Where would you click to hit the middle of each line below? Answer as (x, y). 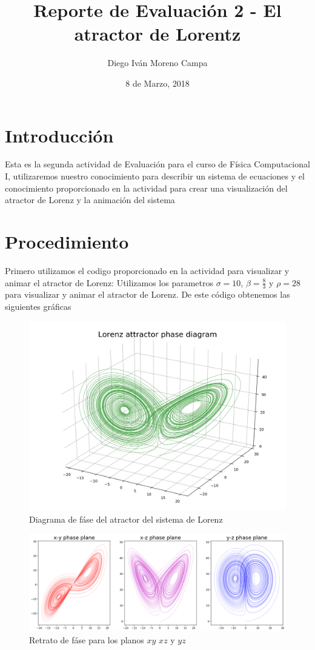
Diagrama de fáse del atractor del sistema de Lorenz (126, 519)
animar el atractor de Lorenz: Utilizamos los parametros (109, 282)
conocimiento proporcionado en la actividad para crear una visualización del (146, 188)
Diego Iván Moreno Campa (157, 63)
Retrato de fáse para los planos (87, 639)
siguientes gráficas (38, 306)
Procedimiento (67, 241)
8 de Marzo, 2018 (157, 83)
